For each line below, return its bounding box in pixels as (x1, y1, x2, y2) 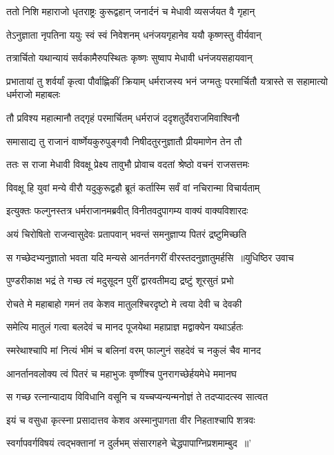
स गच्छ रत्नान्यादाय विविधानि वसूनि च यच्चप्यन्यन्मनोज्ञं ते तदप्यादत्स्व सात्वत (6, 389, 268, 404)
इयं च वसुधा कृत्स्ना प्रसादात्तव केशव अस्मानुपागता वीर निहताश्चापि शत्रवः (6, 412, 255, 427)
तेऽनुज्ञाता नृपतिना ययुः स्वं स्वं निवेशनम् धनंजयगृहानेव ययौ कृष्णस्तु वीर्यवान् (6, 27, 262, 41)
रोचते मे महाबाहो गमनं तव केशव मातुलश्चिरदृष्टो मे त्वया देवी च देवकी (6, 296, 242, 310)
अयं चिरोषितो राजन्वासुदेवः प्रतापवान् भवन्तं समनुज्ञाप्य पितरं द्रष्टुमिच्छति (6, 226, 246, 241)
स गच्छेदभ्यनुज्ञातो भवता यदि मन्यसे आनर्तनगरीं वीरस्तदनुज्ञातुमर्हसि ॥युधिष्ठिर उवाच (6, 250, 294, 264)
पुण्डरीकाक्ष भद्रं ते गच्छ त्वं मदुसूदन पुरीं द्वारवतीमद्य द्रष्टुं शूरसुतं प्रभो (6, 273, 234, 288)
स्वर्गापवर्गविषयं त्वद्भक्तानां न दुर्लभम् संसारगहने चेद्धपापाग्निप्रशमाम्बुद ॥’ (6, 436, 252, 450)
